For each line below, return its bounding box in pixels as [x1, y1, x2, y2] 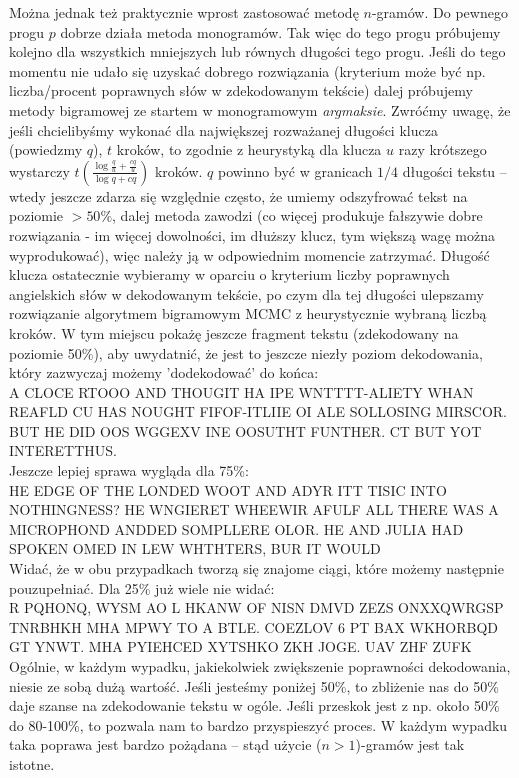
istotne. [9, 753, 55, 774]
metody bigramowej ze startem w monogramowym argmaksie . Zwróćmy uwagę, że [9, 99, 511, 120]
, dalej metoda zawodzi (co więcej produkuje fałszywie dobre [112, 205, 483, 226]
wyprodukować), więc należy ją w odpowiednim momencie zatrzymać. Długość [9, 244, 490, 265]
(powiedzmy [9, 139, 83, 160]
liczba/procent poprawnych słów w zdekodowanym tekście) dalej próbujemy [9, 80, 473, 101]
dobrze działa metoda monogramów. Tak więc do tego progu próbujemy [60, 21, 501, 42]
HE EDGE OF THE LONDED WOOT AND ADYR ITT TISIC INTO [9, 479, 447, 500]
